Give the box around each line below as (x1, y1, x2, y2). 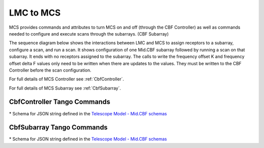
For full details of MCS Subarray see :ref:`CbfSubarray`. (9, 85, 121, 91)
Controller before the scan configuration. (9, 67, 91, 73)
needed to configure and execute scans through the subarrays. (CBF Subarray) (9, 31, 169, 37)
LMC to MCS (9, 7, 61, 18)
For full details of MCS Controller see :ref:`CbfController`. (9, 76, 124, 82)
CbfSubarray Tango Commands (9, 123, 108, 131)
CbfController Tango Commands (9, 98, 110, 106)
